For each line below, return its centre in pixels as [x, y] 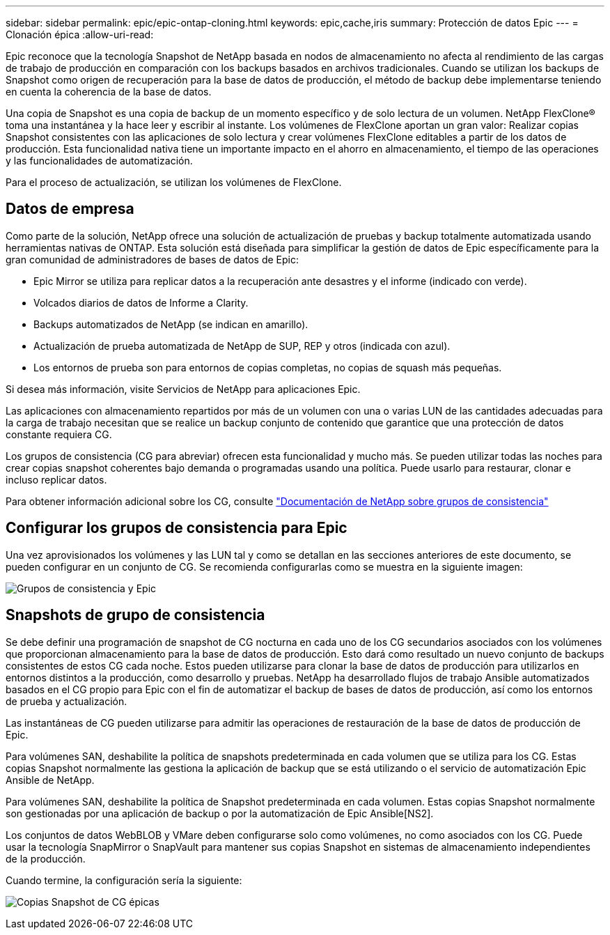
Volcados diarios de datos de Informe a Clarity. [141, 302]
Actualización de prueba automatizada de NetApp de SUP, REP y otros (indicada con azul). [242, 346]
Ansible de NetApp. [50, 780]
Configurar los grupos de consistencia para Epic [177, 528]
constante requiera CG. [59, 434]
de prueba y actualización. [67, 701]
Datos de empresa [70, 209]
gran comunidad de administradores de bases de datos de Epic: [152, 259]
